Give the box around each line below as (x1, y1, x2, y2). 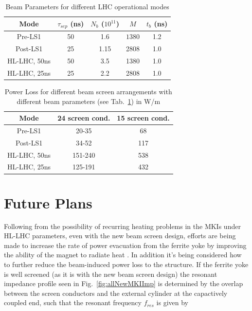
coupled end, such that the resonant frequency (4, 297, 142, 308)
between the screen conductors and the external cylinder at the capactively (4, 288, 228, 298)
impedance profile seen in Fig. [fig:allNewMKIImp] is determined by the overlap (4, 278, 243, 289)
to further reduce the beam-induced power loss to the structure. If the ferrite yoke (4, 259, 249, 270)
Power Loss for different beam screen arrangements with (4, 86, 172, 96)
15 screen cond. (117, 113, 170, 123)
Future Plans (4, 192, 92, 212)
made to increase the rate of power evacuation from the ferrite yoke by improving (4, 240, 247, 250)
